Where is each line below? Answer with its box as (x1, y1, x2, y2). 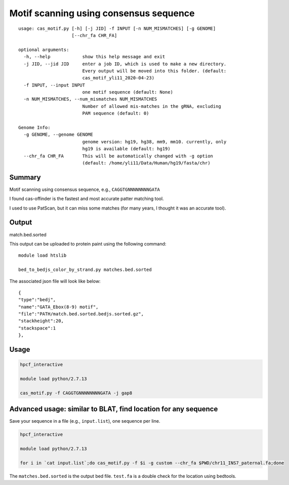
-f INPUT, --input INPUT (23, 82, 86, 88)
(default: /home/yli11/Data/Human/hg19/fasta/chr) (82, 160, 211, 166)
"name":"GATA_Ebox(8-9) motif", (18, 304, 99, 310)
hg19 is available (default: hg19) (82, 146, 171, 152)
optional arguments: (18, 47, 69, 53)
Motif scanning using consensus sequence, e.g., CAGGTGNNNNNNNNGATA (9, 186, 160, 192)
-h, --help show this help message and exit (23, 54, 166, 60)
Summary (9, 173, 41, 182)
